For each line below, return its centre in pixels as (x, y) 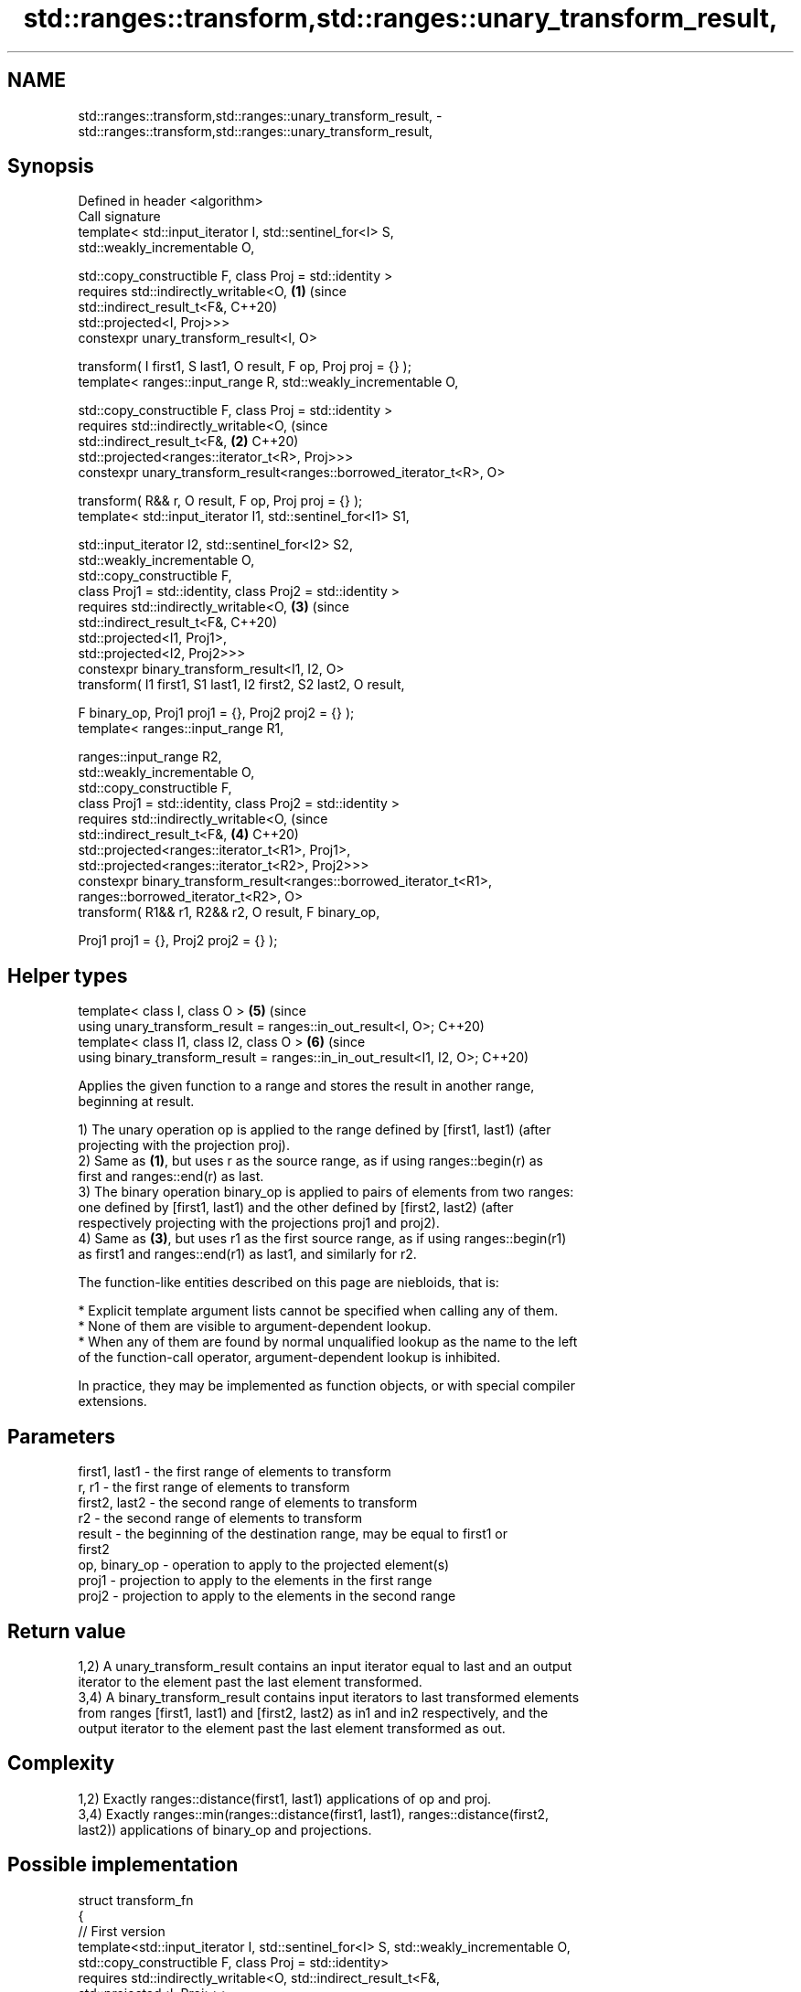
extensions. (112, 1401)
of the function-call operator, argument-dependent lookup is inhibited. (289, 1358)
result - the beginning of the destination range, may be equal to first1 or (293, 1534)
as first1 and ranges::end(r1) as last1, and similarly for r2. (247, 1254)
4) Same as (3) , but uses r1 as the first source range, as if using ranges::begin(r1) (322, 1239)
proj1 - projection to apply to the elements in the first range (255, 1581)
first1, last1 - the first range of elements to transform (235, 1472)
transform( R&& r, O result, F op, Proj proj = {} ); (220, 501)
